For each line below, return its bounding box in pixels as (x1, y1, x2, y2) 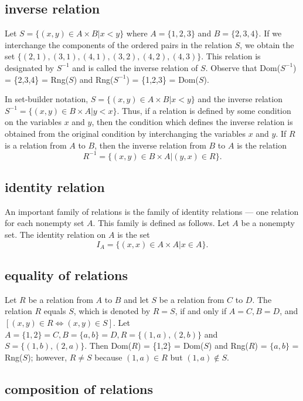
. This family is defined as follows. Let (93, 217, 230, 229)
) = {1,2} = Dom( (137, 339, 204, 352)
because (94, 351, 122, 363)
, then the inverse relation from (94, 139, 206, 151)
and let (124, 293, 149, 305)
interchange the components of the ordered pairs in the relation (5, 38, 233, 50)
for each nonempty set (5, 217, 84, 229)
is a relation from (5, 139, 67, 151)
